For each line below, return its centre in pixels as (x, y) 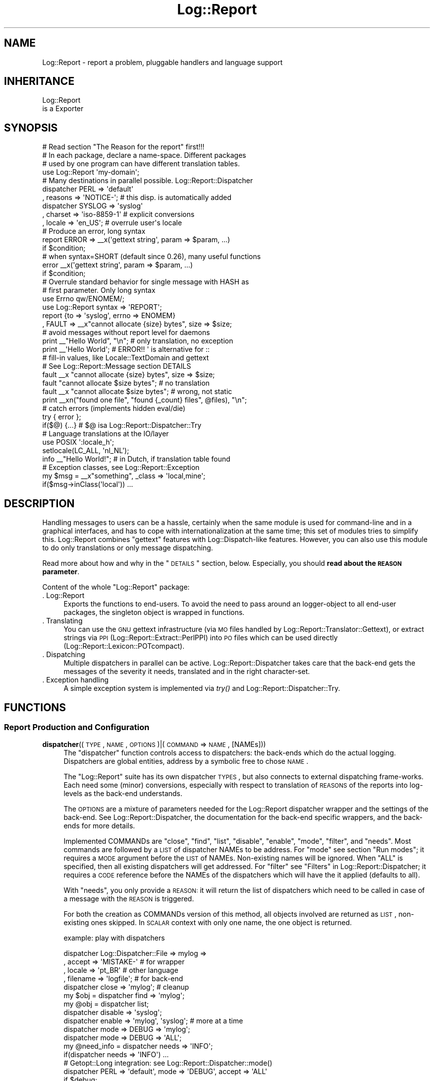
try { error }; (62, 417)
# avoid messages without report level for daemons (126, 333)
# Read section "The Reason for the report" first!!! (123, 147)
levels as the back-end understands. (123, 794)
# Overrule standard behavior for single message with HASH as (146, 282)
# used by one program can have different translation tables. (141, 164)
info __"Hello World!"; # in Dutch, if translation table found (136, 459)
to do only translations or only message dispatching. (128, 548)
